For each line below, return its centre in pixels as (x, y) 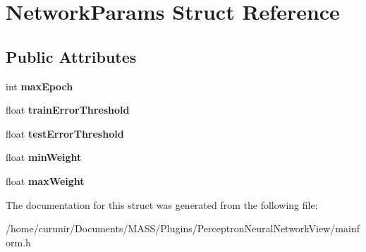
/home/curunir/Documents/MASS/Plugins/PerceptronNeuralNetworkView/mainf (183, 228)
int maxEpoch (39, 86)
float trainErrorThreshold (68, 110)
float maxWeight (45, 180)
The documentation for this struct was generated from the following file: (162, 204)
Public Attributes (71, 56)
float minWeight (44, 157)
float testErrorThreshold (65, 133)
